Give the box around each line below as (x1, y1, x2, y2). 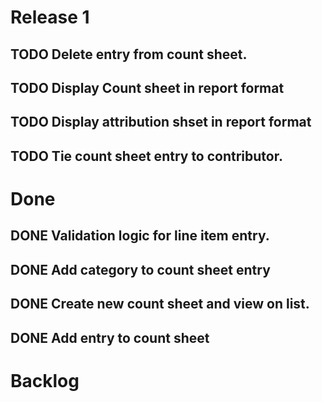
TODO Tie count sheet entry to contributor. (10, 147, 283, 165)
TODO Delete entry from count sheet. (10, 46, 248, 63)
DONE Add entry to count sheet (10, 329, 210, 346)
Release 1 (10, 6, 90, 29)
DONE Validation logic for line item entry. (10, 227, 270, 245)
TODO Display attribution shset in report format (10, 114, 312, 131)
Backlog (10, 369, 80, 392)
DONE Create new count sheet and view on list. (10, 296, 310, 313)
